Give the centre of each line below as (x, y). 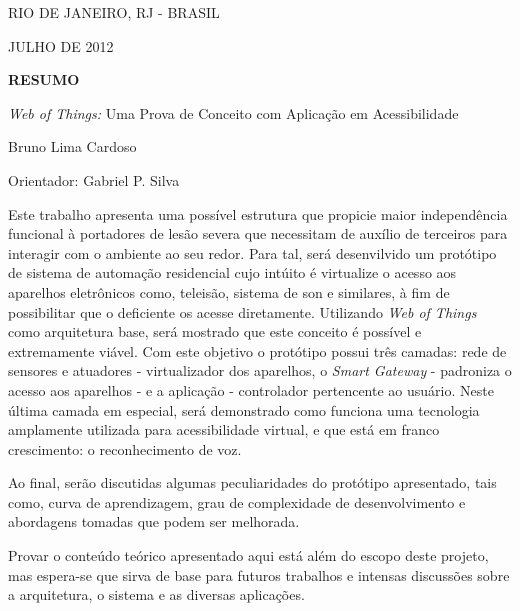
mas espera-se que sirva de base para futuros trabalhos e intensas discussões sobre (259, 574)
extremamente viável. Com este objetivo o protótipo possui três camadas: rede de (257, 350)
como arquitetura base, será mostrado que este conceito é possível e (215, 331)
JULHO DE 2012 (61, 45)
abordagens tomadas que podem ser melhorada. (154, 521)
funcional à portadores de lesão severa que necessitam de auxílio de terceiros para (258, 233)
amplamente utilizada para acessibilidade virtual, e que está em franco (224, 429)
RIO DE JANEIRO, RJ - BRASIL (114, 12)
